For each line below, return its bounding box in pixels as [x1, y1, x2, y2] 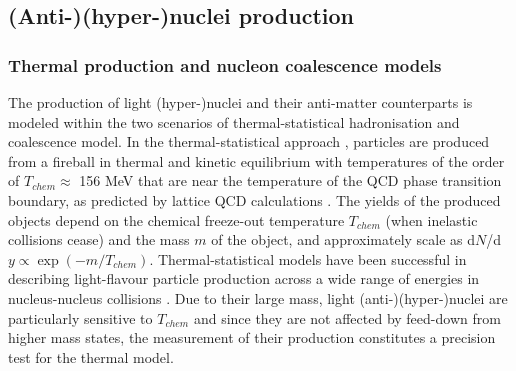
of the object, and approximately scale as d [211, 229, 476, 250]
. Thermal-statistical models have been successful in [149, 248, 467, 269]
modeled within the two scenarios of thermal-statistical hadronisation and [8, 111, 460, 132]
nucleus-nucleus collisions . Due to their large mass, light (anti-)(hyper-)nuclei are [8, 287, 508, 308]
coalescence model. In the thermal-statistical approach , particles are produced [8, 131, 490, 152]
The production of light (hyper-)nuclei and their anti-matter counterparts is [8, 92, 473, 112]
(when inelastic [385, 209, 478, 230]
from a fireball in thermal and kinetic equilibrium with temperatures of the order [8, 150, 505, 171]
